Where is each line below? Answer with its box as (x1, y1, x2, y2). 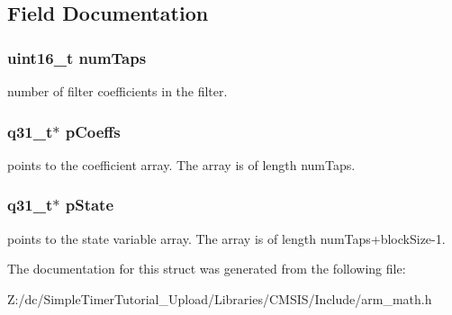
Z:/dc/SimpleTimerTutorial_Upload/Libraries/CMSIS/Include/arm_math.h (7, 289, 432, 308)
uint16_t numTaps (7, 46, 147, 68)
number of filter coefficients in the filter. (7, 82, 228, 100)
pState (65, 193, 114, 216)
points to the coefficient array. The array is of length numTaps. (7, 155, 356, 174)
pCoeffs (65, 120, 121, 142)
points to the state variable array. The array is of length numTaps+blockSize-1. (7, 229, 446, 247)
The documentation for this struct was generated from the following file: (7, 259, 406, 278)
